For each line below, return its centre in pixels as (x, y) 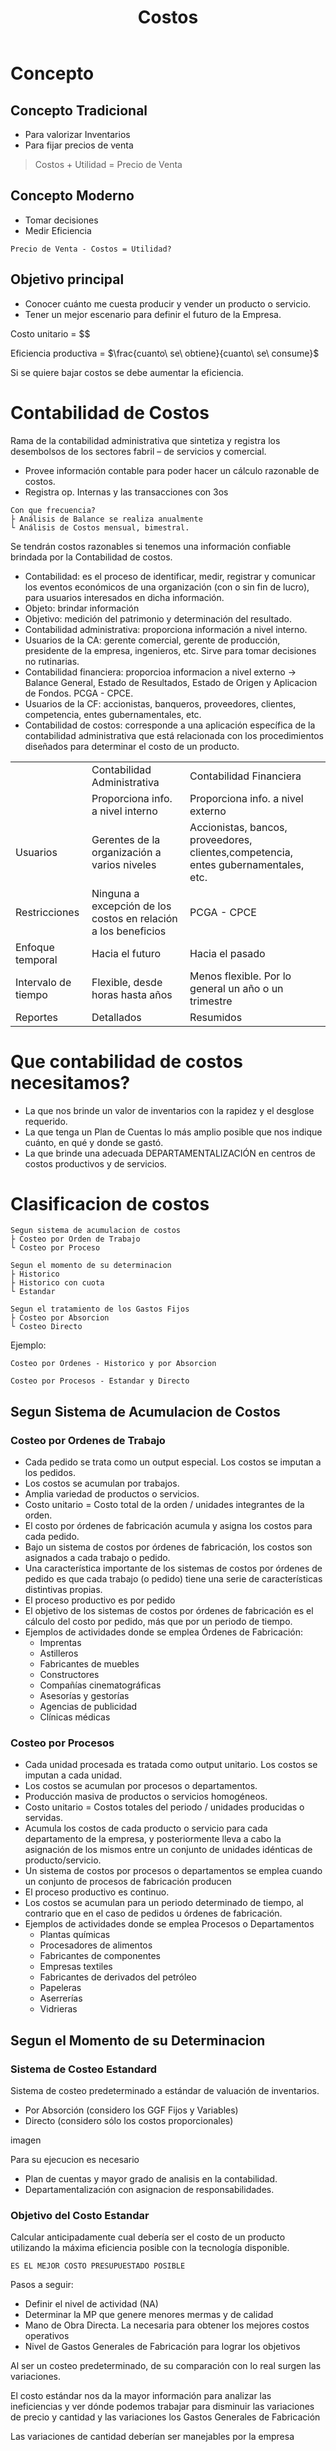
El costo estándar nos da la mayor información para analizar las (141, 2396)
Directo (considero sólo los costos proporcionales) (129, 2121)
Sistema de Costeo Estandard (84, 2069)
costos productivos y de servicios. (95, 1163)
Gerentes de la (126, 839)
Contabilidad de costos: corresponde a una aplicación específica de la (170, 725)
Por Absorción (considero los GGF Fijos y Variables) (131, 2110)
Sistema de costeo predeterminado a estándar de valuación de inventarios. (165, 2091)
